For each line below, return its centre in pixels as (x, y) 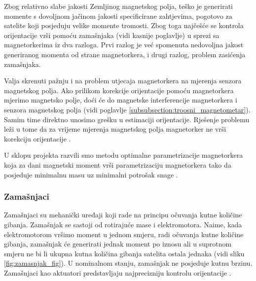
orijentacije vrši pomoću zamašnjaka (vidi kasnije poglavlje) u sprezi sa (112, 35)
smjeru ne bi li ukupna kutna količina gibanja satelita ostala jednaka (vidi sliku (124, 253)
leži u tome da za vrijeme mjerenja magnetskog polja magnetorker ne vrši (115, 129)
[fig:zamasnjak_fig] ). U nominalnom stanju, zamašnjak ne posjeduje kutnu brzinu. (128, 263)
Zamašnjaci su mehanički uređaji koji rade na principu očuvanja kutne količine (123, 215)
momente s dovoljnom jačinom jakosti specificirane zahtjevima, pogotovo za (118, 16)
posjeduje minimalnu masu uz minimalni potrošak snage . (91, 174)
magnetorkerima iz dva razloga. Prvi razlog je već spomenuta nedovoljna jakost (124, 45)
